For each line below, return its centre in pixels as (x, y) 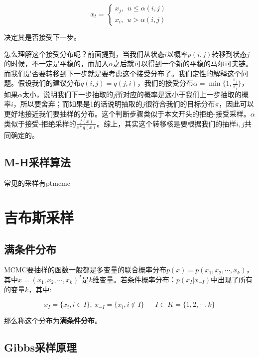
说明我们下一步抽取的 (78, 94)
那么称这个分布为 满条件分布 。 (53, 320)
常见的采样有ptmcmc (37, 183)
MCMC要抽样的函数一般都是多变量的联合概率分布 (85, 270)
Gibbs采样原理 (41, 347)
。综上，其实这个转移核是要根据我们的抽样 (167, 123)
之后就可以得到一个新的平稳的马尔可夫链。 (183, 63)
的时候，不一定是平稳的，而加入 (56, 63)
